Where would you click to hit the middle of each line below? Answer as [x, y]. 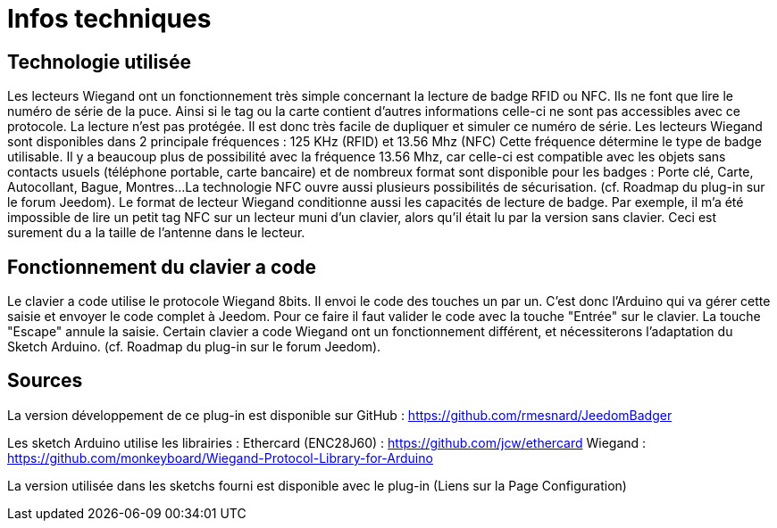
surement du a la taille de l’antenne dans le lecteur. [156, 233]
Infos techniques [109, 19]
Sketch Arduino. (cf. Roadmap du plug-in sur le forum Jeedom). [194, 347]
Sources [45, 381]
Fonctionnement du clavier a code [162, 267]
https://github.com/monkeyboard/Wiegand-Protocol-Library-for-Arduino [220, 458]
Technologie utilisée [99, 62]
